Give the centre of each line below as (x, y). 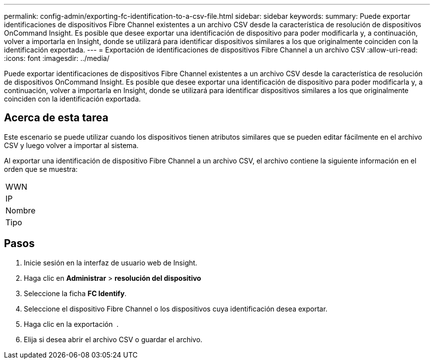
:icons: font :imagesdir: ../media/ (57, 58)
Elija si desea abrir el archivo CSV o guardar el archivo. (113, 339)
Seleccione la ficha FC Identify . (75, 293)
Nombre (21, 210)
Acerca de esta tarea (56, 118)
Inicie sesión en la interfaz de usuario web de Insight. (111, 262)
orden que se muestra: (41, 169)
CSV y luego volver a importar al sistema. (71, 145)
